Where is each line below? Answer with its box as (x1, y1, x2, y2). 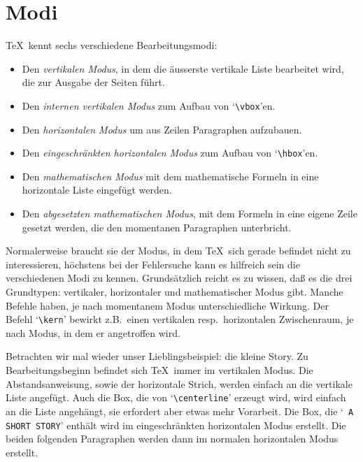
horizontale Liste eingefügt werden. (22, 182, 172, 197)
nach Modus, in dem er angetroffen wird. (6, 325, 180, 340)
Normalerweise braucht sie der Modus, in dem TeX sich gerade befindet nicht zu (6, 243, 351, 258)
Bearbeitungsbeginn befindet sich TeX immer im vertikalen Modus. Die (6, 363, 313, 377)
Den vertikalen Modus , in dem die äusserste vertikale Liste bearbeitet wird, (22, 61, 344, 75)
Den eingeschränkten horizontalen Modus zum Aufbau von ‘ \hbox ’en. (22, 145, 318, 160)
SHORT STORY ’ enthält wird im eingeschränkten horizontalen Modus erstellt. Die (6, 417, 346, 432)
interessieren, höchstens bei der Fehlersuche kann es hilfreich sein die (6, 257, 300, 271)
